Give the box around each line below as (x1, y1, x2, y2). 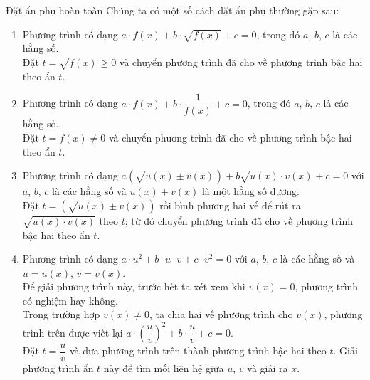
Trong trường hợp (22, 307, 100, 322)
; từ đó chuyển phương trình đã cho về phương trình (125, 213, 353, 228)
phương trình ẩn (22, 360, 94, 375)
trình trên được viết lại (22, 324, 123, 339)
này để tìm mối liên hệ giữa (103, 360, 224, 375)
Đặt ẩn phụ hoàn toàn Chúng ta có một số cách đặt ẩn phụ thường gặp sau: (6, 3, 339, 17)
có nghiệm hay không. (22, 292, 118, 307)
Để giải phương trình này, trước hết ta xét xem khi (22, 279, 245, 294)
